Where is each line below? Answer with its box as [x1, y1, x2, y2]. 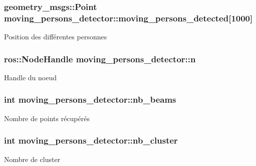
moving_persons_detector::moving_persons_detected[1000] [4, 11, 253, 24]
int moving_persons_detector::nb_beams [4, 93, 176, 106]
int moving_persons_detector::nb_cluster [4, 134, 178, 147]
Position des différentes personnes [4, 31, 107, 42]
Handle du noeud [4, 72, 57, 82]
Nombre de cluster [4, 154, 61, 164]
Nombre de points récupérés [4, 113, 90, 123]
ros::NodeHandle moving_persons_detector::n [4, 52, 196, 65]
